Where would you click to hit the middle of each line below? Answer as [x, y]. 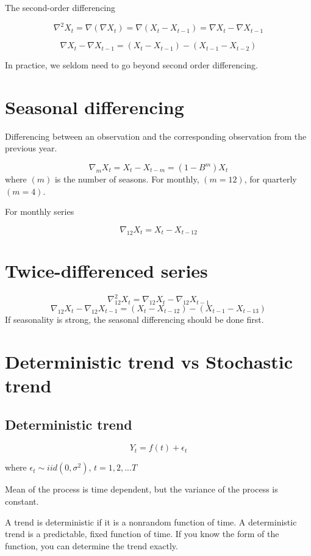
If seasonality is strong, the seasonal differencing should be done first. [134, 319]
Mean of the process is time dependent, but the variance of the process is [141, 489]
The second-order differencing [60, 7]
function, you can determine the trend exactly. [91, 545]
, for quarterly [270, 179]
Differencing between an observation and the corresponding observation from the [156, 136]
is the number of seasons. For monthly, [127, 179]
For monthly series [40, 211]
